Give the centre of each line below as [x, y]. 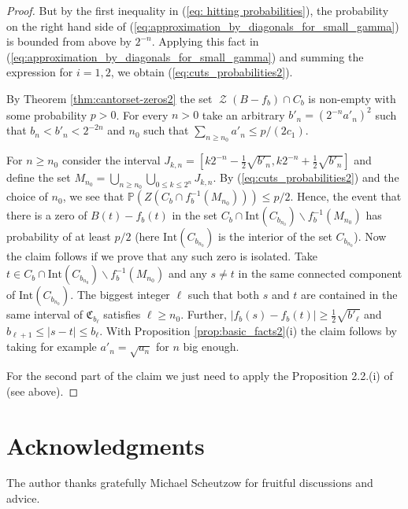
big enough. [211, 347]
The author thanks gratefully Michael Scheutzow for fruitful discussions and [190, 483]
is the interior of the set [275, 236]
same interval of [45, 314]
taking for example [52, 347]
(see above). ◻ [43, 391]
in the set [195, 215]
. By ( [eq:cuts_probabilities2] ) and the [306, 177]
